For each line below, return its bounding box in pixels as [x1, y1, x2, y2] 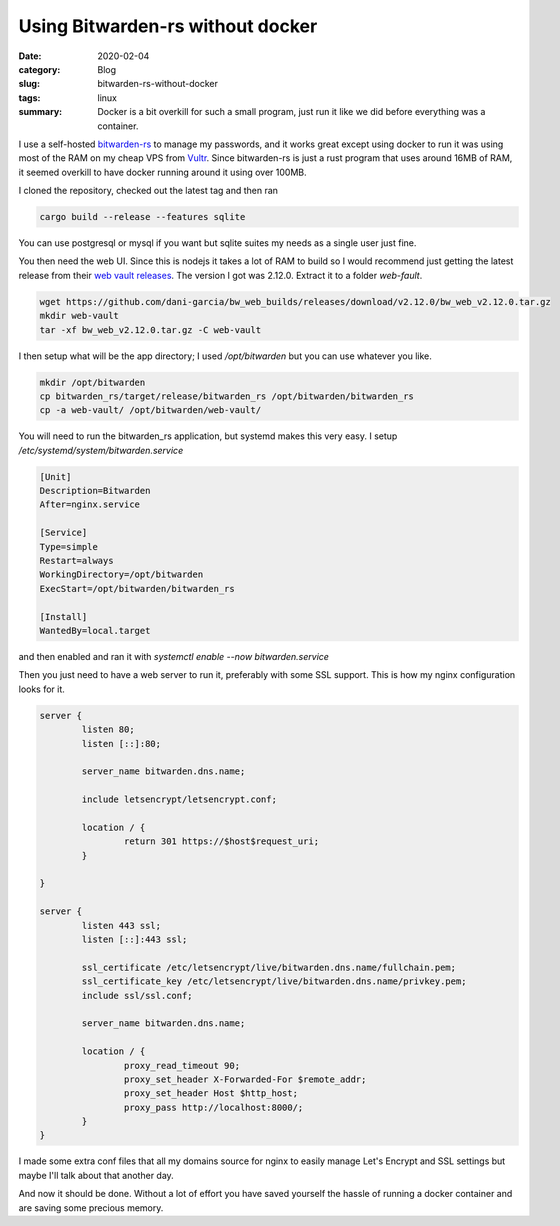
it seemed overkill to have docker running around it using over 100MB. [18, 166, 307, 178]
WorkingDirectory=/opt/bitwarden [39, 569, 204, 580]
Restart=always [39, 555, 114, 567]
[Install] [39, 611, 88, 622]
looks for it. [18, 683, 65, 695]
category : [18, 63, 61, 75]
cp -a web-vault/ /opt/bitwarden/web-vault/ [39, 405, 262, 416]
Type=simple [39, 541, 99, 552]
